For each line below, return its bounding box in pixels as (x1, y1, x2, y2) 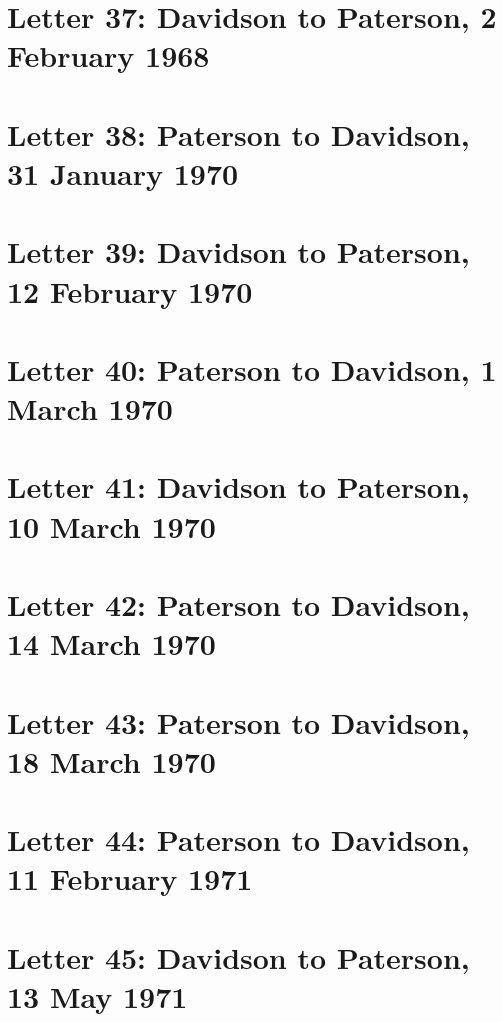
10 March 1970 (7, 505, 216, 546)
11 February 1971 (7, 858, 253, 899)
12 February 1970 (7, 270, 253, 311)
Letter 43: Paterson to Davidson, (7, 701, 470, 742)
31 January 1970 (7, 152, 239, 193)
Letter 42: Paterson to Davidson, (7, 584, 470, 624)
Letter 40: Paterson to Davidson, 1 (7, 348, 497, 389)
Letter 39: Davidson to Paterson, (7, 231, 470, 272)
